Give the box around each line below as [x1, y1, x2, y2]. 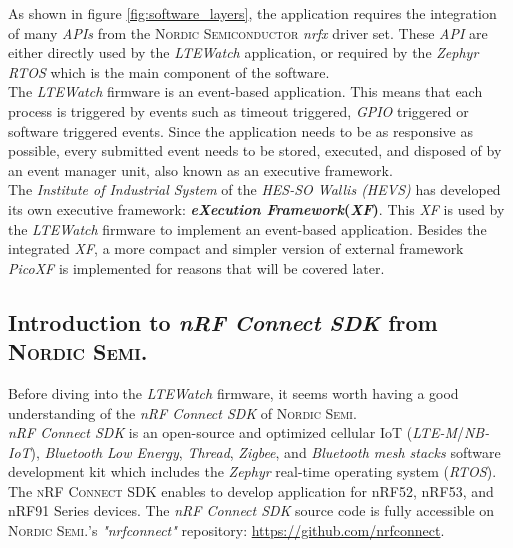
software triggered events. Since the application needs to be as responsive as [8, 120, 473, 141]
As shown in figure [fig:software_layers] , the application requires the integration [8, 3, 497, 23]
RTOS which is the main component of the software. [8, 61, 330, 82]
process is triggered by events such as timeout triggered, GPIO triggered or [8, 100, 469, 121]
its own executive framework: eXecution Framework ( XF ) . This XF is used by [8, 198, 505, 219]
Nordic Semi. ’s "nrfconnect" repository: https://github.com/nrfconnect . [8, 520, 445, 541]
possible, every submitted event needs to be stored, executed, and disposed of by [8, 140, 502, 161]
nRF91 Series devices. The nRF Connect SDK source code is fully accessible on [8, 500, 495, 521]
